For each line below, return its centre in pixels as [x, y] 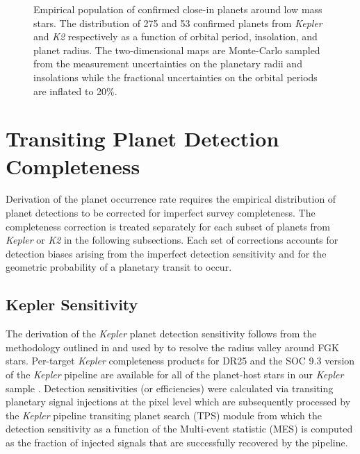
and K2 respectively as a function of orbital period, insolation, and [175, 36]
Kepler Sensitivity [72, 304]
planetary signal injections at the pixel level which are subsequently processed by [178, 402]
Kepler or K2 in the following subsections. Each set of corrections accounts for [172, 240]
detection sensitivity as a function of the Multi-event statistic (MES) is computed [179, 429]
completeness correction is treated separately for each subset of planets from [168, 226]
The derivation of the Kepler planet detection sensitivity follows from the [161, 334]
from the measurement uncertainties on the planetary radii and [168, 64]
